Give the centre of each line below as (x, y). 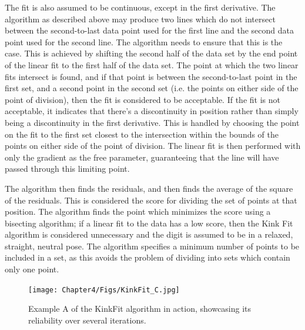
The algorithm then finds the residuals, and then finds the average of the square (149, 188)
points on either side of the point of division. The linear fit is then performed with (153, 146)
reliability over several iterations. (87, 320)
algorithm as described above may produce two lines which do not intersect (140, 19)
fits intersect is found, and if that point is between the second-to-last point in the (151, 76)
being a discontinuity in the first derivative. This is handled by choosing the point (152, 122)
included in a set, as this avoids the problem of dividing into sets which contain (148, 257)
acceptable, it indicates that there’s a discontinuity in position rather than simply (152, 111)
